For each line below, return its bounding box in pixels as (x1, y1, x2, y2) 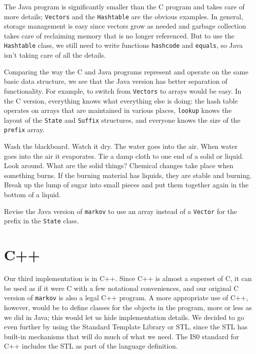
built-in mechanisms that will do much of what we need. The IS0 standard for (4, 331, 239, 341)
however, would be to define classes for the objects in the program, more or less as (4, 302, 252, 312)
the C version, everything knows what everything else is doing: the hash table (4, 95, 238, 106)
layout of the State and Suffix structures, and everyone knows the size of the (4, 114, 241, 125)
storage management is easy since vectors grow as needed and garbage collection (4, 21, 246, 31)
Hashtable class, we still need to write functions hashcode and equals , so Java (4, 40, 243, 50)
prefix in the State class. (4, 215, 79, 226)
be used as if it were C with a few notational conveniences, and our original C (4, 283, 239, 293)
